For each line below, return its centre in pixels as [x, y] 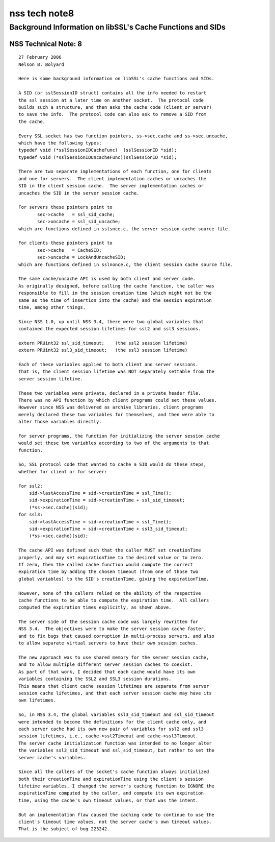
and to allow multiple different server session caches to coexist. [106, 665]
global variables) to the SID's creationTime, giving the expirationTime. [114, 579]
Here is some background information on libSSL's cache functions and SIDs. [117, 79]
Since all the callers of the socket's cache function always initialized [114, 772]
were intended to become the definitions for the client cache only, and [113, 722]
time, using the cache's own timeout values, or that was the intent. [108, 800]
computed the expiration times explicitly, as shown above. [95, 607]
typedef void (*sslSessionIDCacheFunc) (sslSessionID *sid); [98, 150]
